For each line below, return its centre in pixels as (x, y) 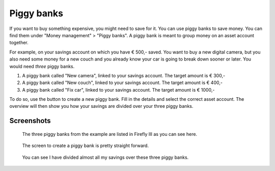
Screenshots (30, 121)
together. (19, 43)
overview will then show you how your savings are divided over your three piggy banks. (101, 106)
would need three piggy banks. (42, 66)
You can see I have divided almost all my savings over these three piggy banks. (105, 157)
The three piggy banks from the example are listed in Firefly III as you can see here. (110, 134)
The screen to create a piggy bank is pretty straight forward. (86, 146)
